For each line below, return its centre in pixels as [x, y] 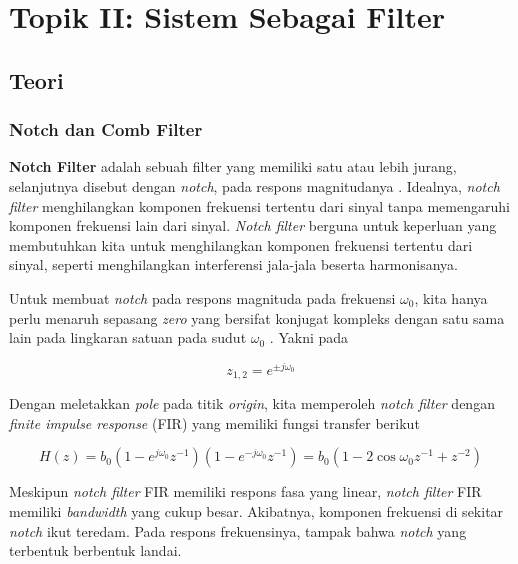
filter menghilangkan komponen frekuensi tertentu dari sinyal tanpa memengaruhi [259, 205]
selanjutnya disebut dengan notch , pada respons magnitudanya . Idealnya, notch [254, 185]
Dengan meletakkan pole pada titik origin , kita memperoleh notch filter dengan [252, 403]
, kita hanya [451, 297]
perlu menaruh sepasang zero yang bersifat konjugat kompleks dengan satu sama [257, 317]
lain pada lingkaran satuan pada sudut [128, 337]
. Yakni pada [309, 337]
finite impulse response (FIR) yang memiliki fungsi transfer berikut [214, 422]
